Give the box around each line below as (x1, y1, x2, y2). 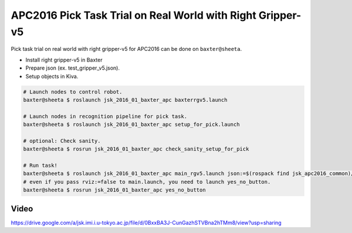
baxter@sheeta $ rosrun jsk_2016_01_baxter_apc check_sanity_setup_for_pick (23, 146, 249, 152)
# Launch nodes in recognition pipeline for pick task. (23, 113, 188, 119)
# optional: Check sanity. (23, 138, 101, 144)
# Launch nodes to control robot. (23, 88, 123, 95)
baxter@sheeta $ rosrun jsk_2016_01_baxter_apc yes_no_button (23, 187, 206, 193)
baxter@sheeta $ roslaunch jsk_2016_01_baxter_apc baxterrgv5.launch (23, 97, 228, 103)
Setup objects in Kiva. (25, 73, 79, 80)
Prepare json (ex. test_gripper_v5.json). (25, 64, 120, 71)
